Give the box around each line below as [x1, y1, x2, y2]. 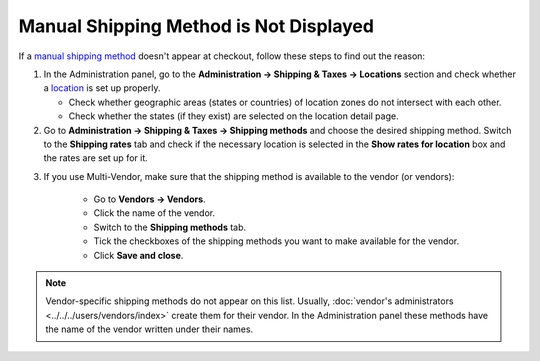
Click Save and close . [93, 249, 184, 261]
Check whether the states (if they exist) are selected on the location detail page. [68, 110, 399, 122]
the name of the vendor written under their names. [45, 323, 254, 335]
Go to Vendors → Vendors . [93, 193, 206, 205]
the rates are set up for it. [43, 152, 149, 164]
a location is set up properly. [43, 82, 161, 94]
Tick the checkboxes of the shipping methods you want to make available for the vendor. [93, 235, 460, 247]
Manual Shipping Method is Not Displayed [18, 15, 375, 37]
